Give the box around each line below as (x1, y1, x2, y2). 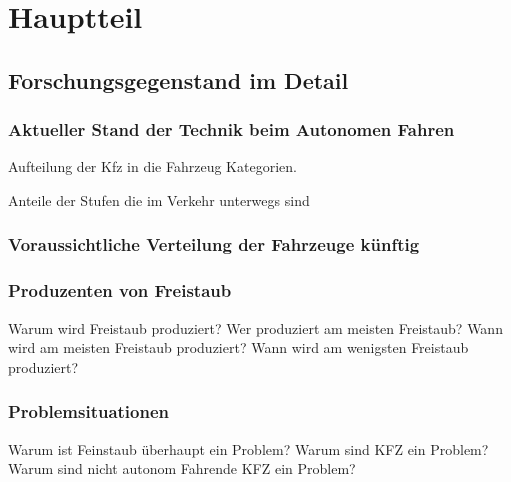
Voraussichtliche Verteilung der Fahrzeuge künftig (8, 232, 420, 257)
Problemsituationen (8, 399, 170, 424)
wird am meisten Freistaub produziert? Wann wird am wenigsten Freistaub (8, 337, 469, 358)
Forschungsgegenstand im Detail (8, 64, 349, 95)
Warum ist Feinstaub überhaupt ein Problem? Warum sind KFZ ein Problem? (8, 438, 489, 459)
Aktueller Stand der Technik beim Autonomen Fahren (8, 117, 455, 142)
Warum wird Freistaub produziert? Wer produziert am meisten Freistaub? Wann (8, 317, 503, 338)
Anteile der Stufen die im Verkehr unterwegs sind (8, 189, 310, 210)
